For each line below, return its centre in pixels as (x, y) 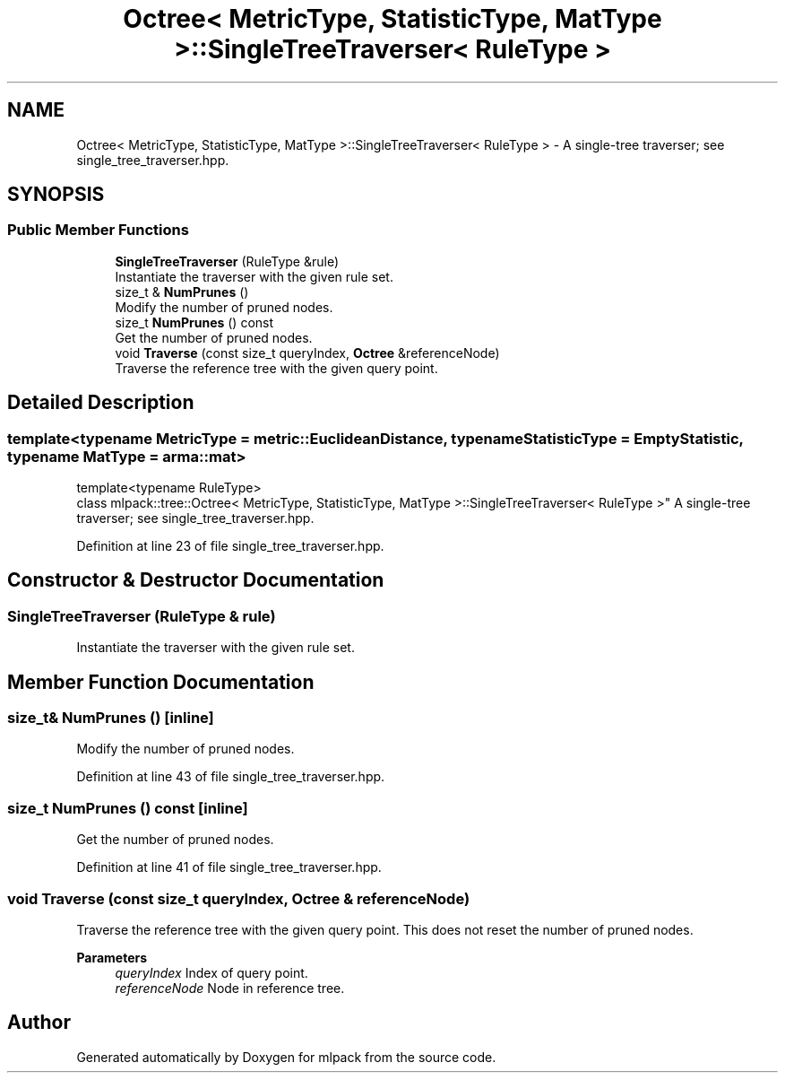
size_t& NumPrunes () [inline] (111, 718)
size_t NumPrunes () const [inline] (128, 808)
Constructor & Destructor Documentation (196, 580)
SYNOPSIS (56, 195)
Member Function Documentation (161, 682)
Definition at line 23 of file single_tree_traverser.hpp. (230, 546)
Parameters (112, 957)
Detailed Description (101, 403)
